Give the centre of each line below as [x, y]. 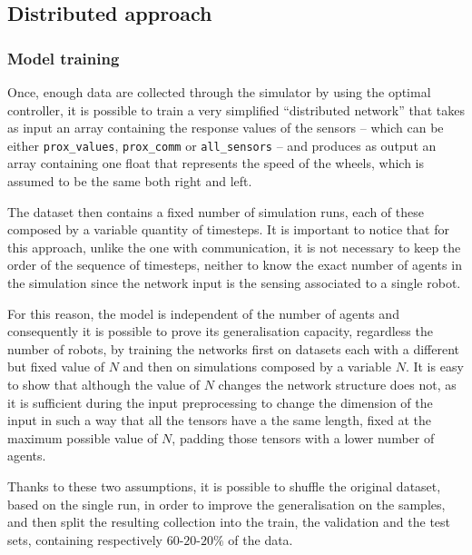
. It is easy [434, 367]
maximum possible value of [83, 437]
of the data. [261, 539]
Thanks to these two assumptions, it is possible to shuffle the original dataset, [224, 486]
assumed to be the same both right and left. [130, 181]
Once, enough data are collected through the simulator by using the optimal [219, 92]
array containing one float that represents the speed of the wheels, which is [216, 163]
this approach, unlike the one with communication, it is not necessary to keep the [234, 247]
